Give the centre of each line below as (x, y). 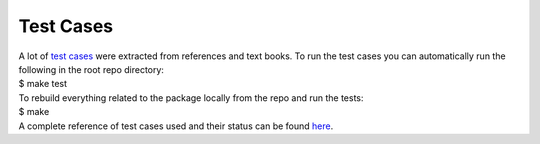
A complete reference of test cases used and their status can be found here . (176, 126)
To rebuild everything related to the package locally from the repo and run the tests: (191, 97)
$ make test (43, 84)
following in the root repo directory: (91, 69)
